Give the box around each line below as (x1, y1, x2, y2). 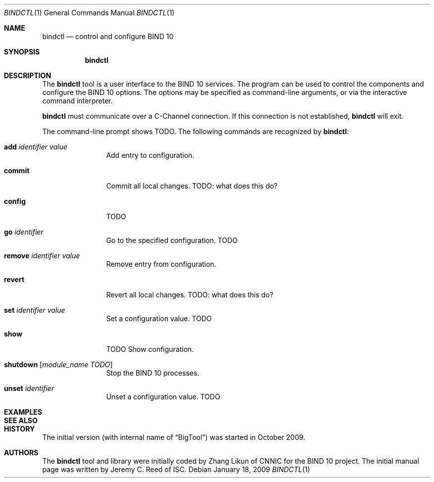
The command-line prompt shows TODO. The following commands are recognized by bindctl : (42, 127, 349, 136)
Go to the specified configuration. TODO (106, 236, 238, 244)
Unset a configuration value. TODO (106, 392, 220, 401)
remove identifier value (4, 251, 80, 260)
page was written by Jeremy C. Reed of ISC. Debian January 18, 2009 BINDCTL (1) (42, 465, 310, 474)
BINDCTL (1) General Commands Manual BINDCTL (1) (4, 8, 175, 17)
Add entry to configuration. (106, 151, 195, 159)
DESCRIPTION (4, 71, 52, 80)
